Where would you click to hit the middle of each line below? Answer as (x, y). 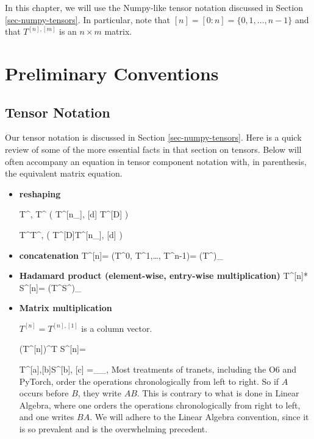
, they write (99, 393)
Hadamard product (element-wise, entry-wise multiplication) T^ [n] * (163, 276)
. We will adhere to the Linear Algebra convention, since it (199, 417)
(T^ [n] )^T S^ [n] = (52, 349)
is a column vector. (117, 328)
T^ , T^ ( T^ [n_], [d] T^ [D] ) (74, 214)
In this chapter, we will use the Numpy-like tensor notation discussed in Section (154, 7)
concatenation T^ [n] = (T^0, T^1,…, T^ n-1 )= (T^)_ (121, 255)
